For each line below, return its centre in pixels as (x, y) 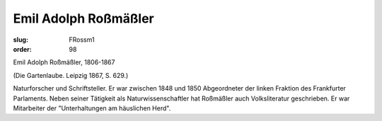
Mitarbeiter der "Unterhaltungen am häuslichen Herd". (92, 108)
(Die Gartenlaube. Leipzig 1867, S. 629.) (71, 75)
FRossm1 (82, 40)
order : (22, 49)
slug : (21, 40)
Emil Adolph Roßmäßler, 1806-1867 (64, 62)
